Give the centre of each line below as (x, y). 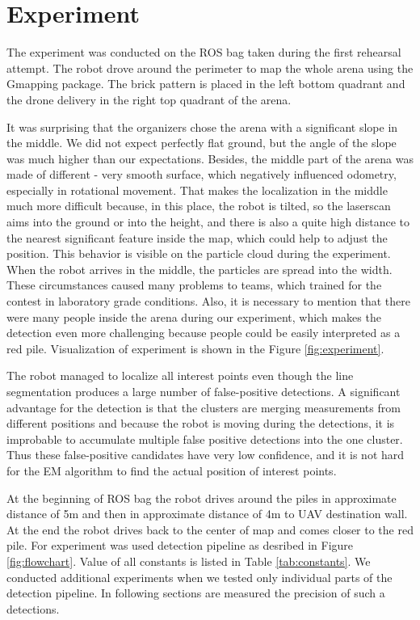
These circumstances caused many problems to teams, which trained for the (194, 285)
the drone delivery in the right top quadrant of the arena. (149, 99)
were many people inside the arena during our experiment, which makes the (194, 316)
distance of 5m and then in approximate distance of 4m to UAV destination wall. (207, 514)
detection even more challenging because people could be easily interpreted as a (204, 333)
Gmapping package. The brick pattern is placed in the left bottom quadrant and (206, 84)
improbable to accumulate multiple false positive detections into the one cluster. (205, 439)
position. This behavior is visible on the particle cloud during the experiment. (199, 253)
